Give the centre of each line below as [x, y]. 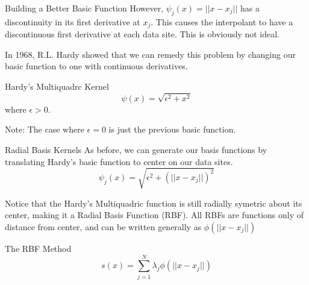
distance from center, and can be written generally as [103, 226]
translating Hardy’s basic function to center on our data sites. [119, 161]
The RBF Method [38, 248]
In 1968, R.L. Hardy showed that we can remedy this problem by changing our [150, 54]
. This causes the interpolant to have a [222, 21]
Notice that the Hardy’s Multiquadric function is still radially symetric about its [154, 203]
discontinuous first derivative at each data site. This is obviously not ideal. [142, 34]
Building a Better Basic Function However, [84, 8]
